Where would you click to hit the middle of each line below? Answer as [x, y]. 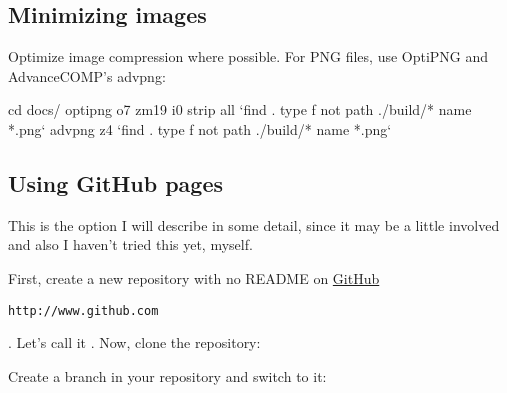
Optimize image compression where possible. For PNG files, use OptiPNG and [248, 56]
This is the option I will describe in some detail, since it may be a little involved [254, 224]
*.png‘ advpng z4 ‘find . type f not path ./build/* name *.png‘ [200, 128]
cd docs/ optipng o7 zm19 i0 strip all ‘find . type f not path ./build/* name [240, 109]
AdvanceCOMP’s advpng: [87, 75]
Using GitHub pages [116, 182]
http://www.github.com [83, 310]
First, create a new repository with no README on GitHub [194, 277]
